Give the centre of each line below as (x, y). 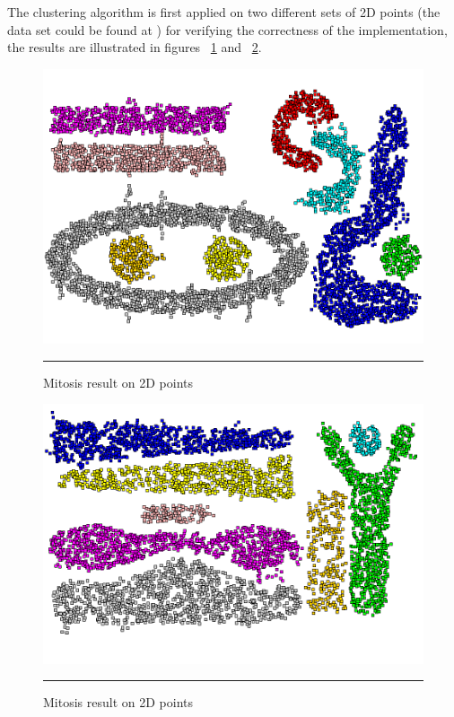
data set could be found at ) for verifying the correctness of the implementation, (227, 29)
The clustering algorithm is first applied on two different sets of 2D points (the (224, 12)
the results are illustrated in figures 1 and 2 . (135, 47)
